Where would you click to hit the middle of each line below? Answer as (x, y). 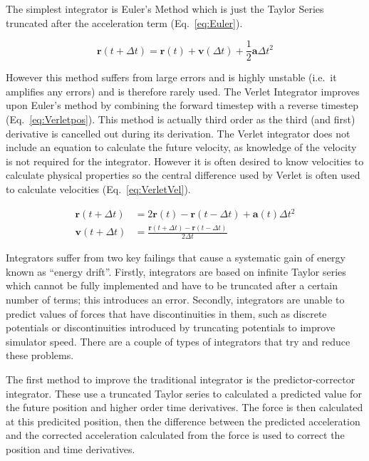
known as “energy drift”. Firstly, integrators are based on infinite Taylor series (176, 271)
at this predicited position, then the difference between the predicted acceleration (183, 421)
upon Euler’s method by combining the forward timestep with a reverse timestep (182, 105)
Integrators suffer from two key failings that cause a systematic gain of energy (176, 258)
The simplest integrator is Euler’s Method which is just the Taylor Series (165, 9)
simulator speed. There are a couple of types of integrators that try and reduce (178, 341)
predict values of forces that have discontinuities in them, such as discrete (166, 313)
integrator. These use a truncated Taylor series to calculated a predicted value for (184, 393)
